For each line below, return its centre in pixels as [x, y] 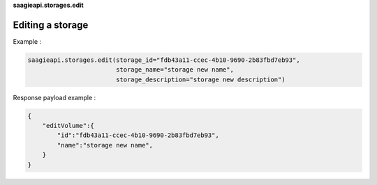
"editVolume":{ [68, 126]
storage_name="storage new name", [175, 70]
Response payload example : [54, 97]
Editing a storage [51, 25]
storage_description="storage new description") [200, 79]
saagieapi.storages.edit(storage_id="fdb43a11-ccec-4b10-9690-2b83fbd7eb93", [164, 60]
